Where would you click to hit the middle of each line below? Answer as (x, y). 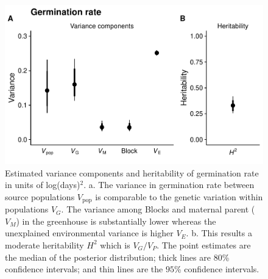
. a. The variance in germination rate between (169, 185)
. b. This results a (219, 233)
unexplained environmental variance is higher (89, 233)
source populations (40, 196)
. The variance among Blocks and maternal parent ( (158, 209)
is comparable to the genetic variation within (179, 196)
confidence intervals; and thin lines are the (84, 269)
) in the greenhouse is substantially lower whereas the (116, 221)
